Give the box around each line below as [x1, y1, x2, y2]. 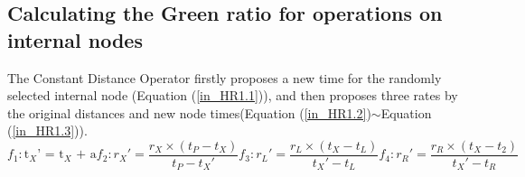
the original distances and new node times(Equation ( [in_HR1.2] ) [7, 103, 371, 122]
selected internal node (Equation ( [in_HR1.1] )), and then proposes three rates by [7, 86, 458, 105]
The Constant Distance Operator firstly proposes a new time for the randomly [7, 68, 442, 87]
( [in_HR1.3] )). [7, 121, 88, 140]
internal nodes [7, 25, 143, 53]
